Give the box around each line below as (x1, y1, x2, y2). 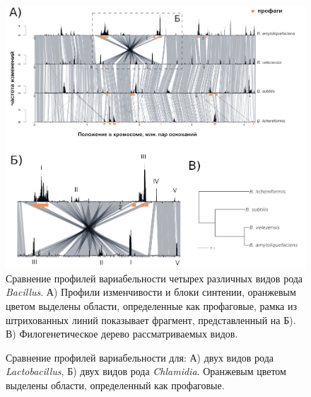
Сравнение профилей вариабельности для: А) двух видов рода (6, 350, 274, 364)
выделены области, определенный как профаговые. (6, 377, 225, 392)
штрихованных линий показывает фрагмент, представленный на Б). (6, 312, 296, 327)
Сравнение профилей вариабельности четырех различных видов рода (6, 270, 303, 285)
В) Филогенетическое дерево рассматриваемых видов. (6, 326, 238, 341)
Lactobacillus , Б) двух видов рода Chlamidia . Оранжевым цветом (6, 364, 286, 379)
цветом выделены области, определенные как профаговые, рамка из (6, 298, 297, 313)
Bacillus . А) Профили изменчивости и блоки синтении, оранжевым (6, 284, 296, 299)
